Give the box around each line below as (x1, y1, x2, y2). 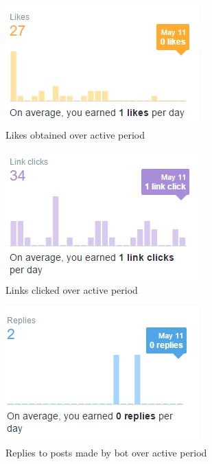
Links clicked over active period (5, 282, 138, 297)
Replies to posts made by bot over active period (5, 445, 207, 459)
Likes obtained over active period (5, 127, 145, 141)
